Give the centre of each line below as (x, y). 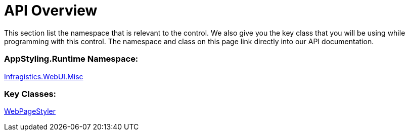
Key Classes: (30, 94)
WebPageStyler (30, 111)
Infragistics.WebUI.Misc (44, 76)
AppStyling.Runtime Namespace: (71, 59)
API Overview (51, 11)
